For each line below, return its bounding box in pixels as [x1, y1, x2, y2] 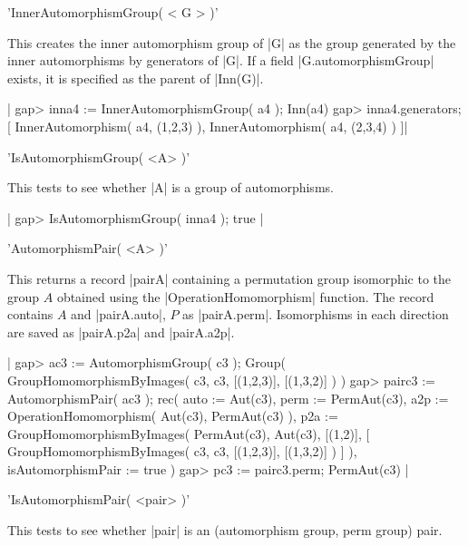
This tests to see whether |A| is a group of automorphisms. [7, 178, 334, 197]
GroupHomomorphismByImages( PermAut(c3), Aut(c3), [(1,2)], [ [7, 424, 370, 443]
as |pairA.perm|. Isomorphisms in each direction [182, 305, 449, 324]
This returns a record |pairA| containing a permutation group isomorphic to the [7, 268, 452, 288]
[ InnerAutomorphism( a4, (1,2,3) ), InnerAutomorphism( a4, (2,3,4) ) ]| [7, 116, 408, 135]
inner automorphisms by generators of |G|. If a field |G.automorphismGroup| [7, 51, 434, 70]
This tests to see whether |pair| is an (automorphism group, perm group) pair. [7, 521, 443, 540]
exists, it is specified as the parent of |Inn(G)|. [7, 68, 264, 87]
